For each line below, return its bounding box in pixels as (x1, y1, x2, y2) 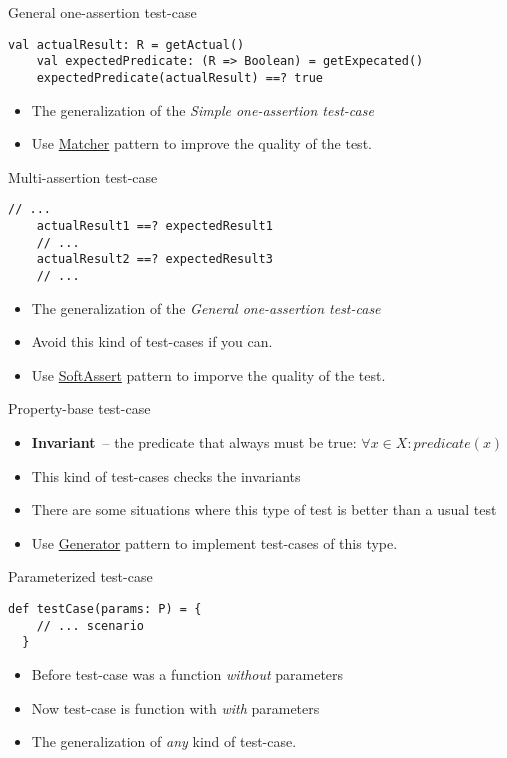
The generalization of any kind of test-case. (31, 731, 297, 752)
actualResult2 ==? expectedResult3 (36, 252, 273, 267)
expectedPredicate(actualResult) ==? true (36, 70, 323, 85)
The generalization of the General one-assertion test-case (31, 297, 381, 318)
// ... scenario (36, 618, 145, 633)
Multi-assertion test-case (8, 166, 158, 187)
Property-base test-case (8, 398, 151, 419)
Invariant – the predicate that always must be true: (31, 432, 357, 452)
